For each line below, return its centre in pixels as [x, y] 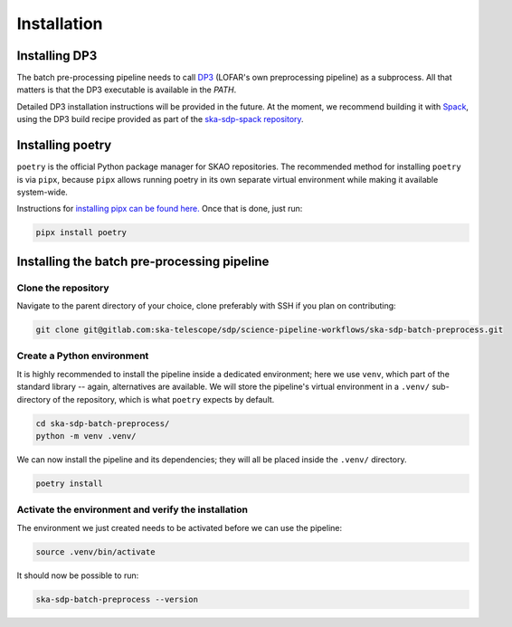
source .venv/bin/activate [95, 551]
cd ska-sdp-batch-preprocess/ [103, 423]
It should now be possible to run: [78, 575]
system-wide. [42, 192]
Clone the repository [63, 288]
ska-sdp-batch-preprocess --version [117, 599]
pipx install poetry [81, 233]
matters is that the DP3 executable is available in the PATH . [127, 90]
